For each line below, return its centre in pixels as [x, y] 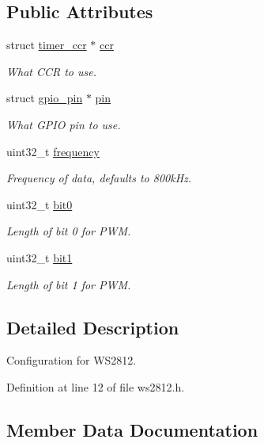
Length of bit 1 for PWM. [69, 284]
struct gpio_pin [45, 98]
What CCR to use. [52, 71]
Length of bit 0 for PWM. [69, 231]
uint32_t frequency [53, 151]
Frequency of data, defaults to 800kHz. [99, 178]
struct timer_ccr [47, 45]
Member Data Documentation [132, 429]
